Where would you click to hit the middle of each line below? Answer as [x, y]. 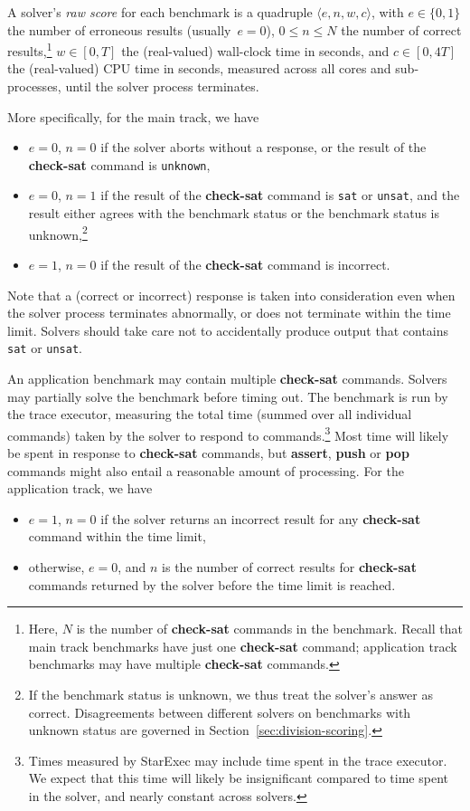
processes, [34, 86]
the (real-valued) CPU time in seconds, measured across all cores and [199, 68]
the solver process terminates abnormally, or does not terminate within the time [229, 313]
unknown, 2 [58, 233]
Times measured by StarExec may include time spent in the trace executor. [238, 760]
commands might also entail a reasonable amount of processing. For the [206, 470]
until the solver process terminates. [162, 86]
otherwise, [56, 567]
